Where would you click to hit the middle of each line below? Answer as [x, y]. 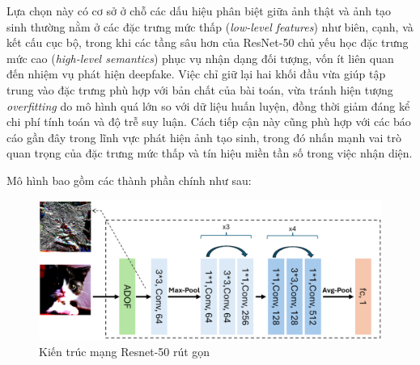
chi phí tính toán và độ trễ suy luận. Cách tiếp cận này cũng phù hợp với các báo [209, 122]
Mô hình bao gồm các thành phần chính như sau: [129, 180]
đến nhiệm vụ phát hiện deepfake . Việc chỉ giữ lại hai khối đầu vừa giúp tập [196, 74]
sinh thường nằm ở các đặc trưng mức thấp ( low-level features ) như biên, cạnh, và [210, 26]
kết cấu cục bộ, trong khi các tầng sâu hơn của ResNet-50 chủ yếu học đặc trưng [208, 42]
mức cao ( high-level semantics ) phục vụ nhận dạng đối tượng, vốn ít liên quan [200, 58]
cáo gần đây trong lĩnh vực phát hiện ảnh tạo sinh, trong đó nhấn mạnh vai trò [204, 137]
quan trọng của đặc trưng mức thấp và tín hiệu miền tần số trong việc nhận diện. [210, 153]
